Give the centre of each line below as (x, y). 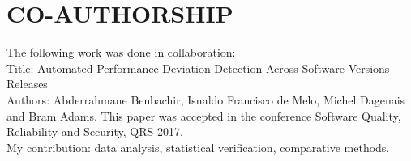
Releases (27, 84)
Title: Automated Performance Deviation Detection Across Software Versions (198, 68)
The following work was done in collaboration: (121, 52)
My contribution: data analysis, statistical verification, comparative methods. (198, 147)
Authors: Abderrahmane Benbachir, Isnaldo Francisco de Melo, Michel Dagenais (206, 99)
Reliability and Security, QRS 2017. (95, 131)
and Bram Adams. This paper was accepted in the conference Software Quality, (204, 115)
